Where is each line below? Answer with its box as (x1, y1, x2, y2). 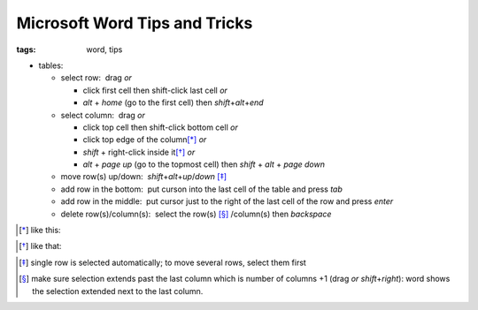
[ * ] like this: (19, 225, 61, 236)
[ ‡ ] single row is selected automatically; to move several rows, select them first (19, 257, 307, 268)
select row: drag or (60, 72, 133, 83)
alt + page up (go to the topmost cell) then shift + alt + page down (82, 159, 325, 170)
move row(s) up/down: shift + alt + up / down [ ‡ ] (60, 171, 227, 182)
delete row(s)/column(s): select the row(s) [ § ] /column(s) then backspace (60, 208, 332, 219)
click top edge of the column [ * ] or (82, 134, 207, 145)
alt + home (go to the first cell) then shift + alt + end (82, 97, 265, 108)
